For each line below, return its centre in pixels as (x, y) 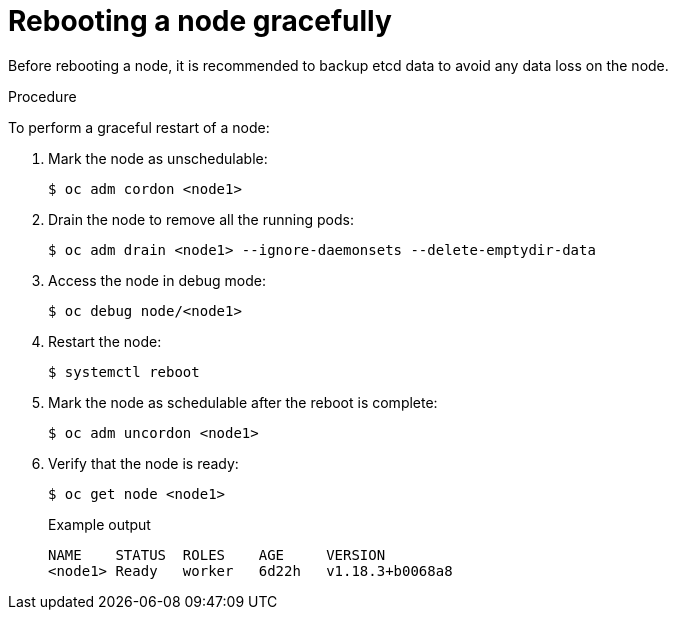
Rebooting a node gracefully (200, 21)
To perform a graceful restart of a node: (139, 127)
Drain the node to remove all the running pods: (201, 219)
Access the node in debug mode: (157, 280)
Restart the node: (105, 341)
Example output (99, 524)
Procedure (42, 96)
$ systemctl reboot (124, 371)
